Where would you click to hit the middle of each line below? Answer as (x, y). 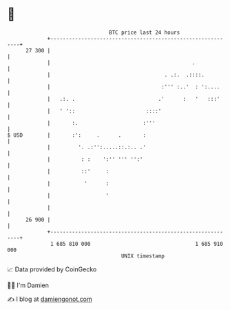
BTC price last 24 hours (145, 32)
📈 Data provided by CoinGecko (52, 269)
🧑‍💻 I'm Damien (28, 285)
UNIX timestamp (143, 256)
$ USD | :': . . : (77, 135)
